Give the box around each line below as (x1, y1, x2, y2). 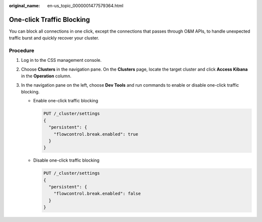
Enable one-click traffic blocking (33, 98, 98, 104)
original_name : (9, 3, 40, 8)
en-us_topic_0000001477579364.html (47, 3, 124, 8)
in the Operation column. (21, 73, 71, 79)
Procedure (9, 47, 34, 54)
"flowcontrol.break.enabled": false (53, 191, 141, 197)
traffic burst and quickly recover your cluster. (9, 35, 99, 41)
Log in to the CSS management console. (21, 57, 102, 63)
